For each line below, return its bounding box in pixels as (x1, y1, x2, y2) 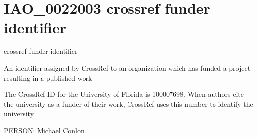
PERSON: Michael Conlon (4, 125, 85, 135)
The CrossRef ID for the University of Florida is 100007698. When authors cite (4, 89, 244, 99)
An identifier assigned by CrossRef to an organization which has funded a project (4, 62, 251, 73)
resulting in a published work (4, 72, 92, 83)
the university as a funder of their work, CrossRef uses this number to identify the (4, 98, 253, 109)
